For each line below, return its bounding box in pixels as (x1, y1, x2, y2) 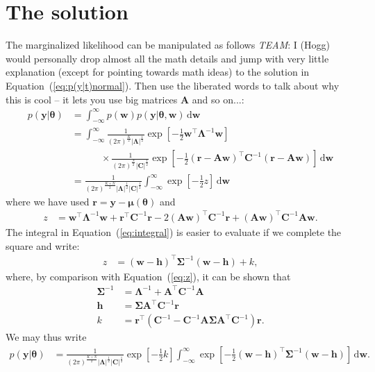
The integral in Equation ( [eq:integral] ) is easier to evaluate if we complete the (6, 224, 342, 239)
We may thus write (6, 330, 87, 344)
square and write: (6, 238, 80, 253)
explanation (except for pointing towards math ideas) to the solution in (6, 65, 310, 79)
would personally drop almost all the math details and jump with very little (6, 51, 329, 65)
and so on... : (192, 92, 244, 106)
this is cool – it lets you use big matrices (6, 92, 178, 106)
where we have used (6, 194, 90, 208)
